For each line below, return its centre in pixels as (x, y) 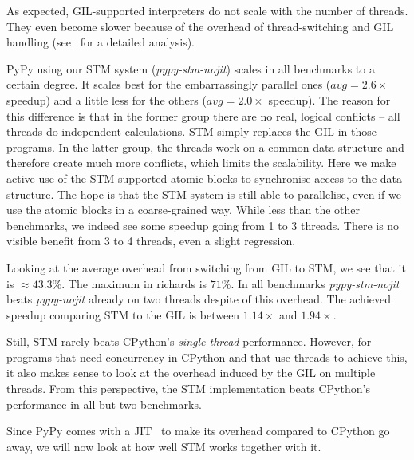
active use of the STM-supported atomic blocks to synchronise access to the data (205, 178)
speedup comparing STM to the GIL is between (123, 314)
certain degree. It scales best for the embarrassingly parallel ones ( (169, 84)
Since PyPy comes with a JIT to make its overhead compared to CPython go (198, 431)
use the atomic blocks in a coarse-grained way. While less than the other (183, 210)
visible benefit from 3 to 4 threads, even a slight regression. (151, 241)
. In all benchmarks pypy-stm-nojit (315, 283)
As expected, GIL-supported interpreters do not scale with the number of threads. (207, 10)
